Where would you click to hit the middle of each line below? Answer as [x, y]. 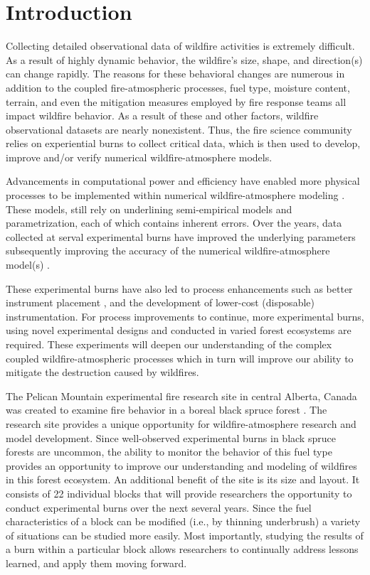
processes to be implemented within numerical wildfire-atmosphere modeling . [175, 195]
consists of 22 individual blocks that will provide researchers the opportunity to [179, 493]
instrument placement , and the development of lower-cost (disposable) [160, 302]
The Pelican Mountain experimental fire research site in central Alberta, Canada [181, 396]
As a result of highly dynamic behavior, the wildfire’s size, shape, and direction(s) [184, 59]
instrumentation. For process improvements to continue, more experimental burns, [185, 316]
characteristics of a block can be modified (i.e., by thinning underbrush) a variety [183, 521]
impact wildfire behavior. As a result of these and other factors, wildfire [162, 115]
